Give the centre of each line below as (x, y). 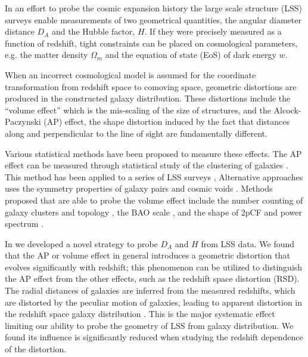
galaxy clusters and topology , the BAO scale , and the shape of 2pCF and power (153, 212)
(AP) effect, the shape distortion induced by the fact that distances (167, 121)
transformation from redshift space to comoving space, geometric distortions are (151, 86)
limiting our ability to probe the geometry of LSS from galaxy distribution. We (149, 325)
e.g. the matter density (46, 55)
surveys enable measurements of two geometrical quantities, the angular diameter (153, 19)
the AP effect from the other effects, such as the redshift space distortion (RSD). (152, 278)
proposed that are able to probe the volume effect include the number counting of (154, 200)
